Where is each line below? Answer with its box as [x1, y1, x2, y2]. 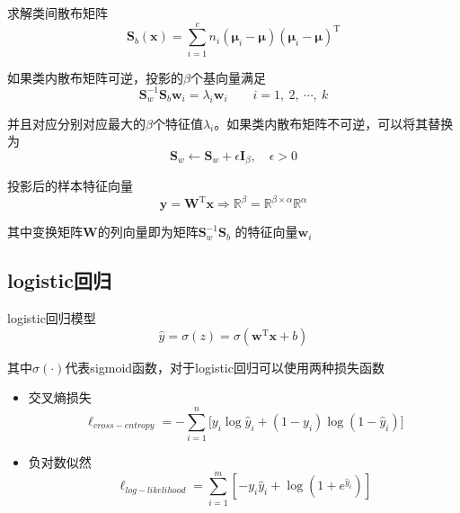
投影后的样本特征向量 [7, 176, 133, 195]
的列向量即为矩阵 [97, 222, 199, 241]
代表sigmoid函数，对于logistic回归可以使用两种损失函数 [65, 357, 385, 376]
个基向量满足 [190, 67, 266, 86]
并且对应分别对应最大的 [7, 113, 146, 132]
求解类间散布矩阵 [7, 4, 108, 22]
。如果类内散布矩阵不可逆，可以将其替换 [214, 113, 454, 132]
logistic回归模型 [7, 309, 96, 328]
